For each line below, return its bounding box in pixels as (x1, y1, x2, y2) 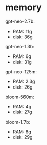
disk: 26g (12, 83, 33, 90)
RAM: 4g (12, 103, 32, 109)
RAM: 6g (12, 53, 32, 60)
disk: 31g (12, 59, 32, 65)
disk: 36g (12, 34, 33, 40)
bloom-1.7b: (5, 119, 31, 125)
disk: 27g (12, 109, 32, 115)
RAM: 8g (12, 129, 32, 135)
